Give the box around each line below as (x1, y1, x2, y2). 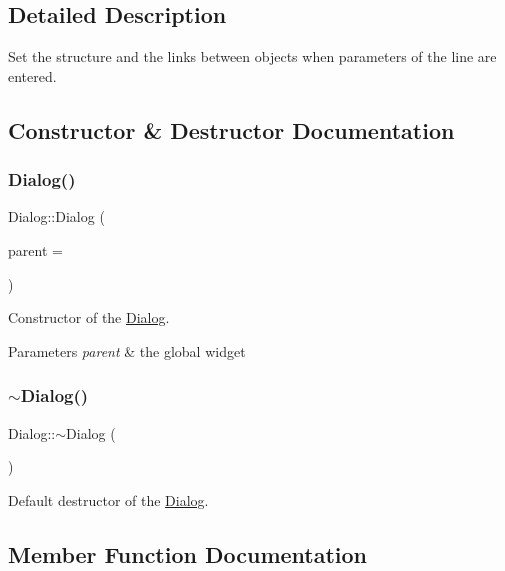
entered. (8, 65, 57, 86)
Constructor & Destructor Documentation (8, 114, 455, 145)
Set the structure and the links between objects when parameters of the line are (8, 46, 497, 67)
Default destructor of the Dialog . (8, 489, 209, 510)
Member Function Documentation (8, 538, 368, 569)
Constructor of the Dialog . (8, 307, 170, 328)
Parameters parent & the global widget (8, 340, 246, 361)
